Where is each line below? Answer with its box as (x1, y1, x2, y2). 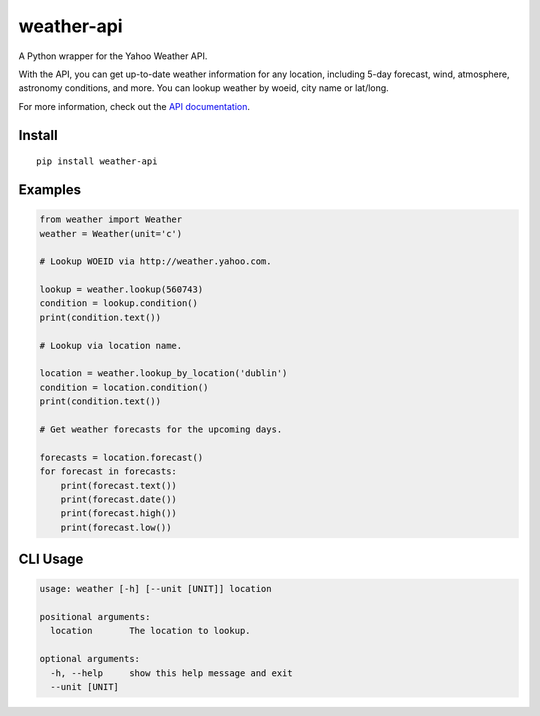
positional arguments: (39, 611, 151, 623)
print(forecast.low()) (60, 521, 172, 533)
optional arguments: (39, 653, 140, 665)
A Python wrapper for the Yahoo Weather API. (18, 50, 208, 62)
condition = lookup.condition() (39, 298, 199, 309)
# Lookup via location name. (39, 340, 183, 351)
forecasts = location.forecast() (39, 451, 204, 463)
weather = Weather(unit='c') (39, 228, 183, 239)
